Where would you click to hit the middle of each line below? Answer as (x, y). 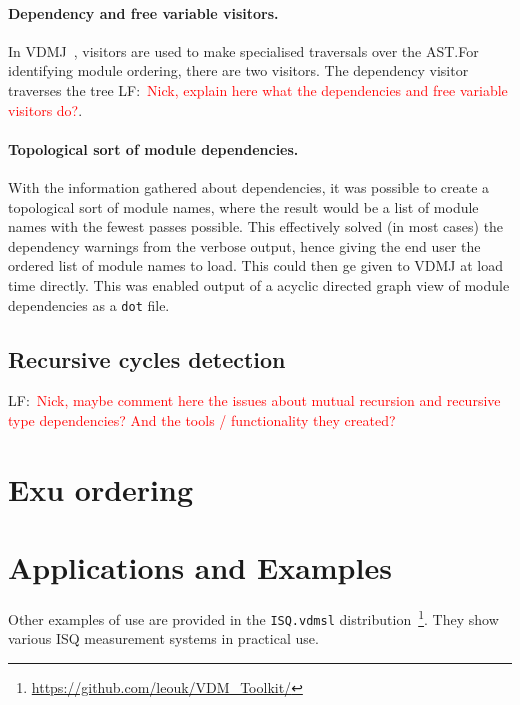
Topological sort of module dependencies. (153, 148)
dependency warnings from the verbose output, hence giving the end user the (244, 245)
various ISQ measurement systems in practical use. (163, 638)
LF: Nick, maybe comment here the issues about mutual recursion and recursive (254, 400)
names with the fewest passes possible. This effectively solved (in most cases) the (256, 226)
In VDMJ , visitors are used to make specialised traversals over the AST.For (243, 50)
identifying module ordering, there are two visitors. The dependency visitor (238, 70)
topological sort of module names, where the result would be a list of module (243, 206)
